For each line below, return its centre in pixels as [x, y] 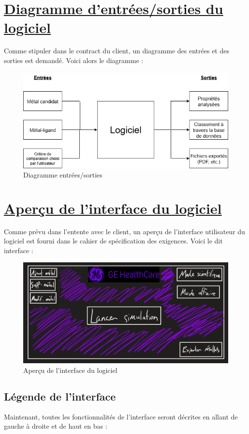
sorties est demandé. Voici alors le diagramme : [74, 60]
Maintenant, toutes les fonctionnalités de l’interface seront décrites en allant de [121, 416]
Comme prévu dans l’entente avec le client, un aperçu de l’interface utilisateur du [124, 231]
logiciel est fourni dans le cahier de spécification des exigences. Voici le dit [113, 241]
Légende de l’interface [60, 396]
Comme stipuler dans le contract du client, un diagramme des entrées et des [117, 51]
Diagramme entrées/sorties [63, 175]
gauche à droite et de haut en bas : [56, 426]
